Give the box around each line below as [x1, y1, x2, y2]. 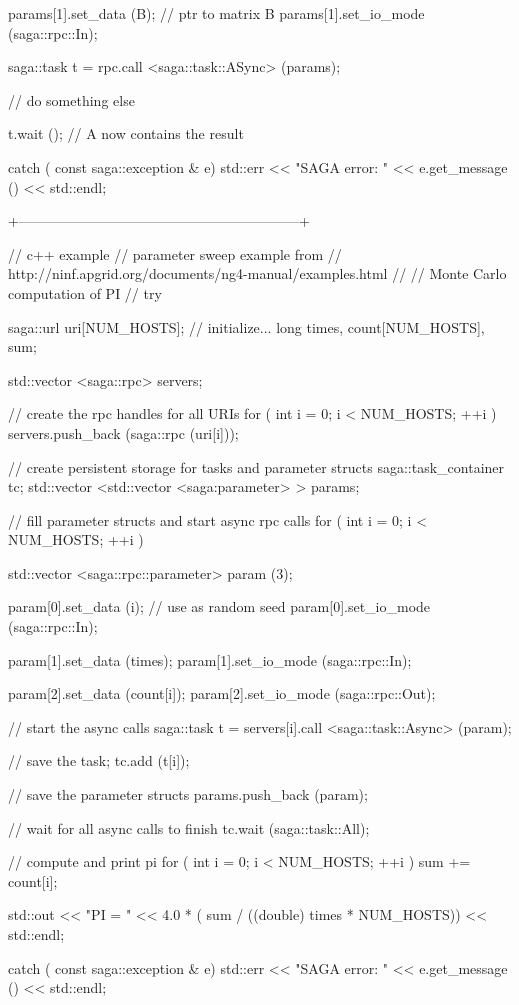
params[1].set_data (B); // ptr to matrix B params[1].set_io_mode [8, 3, 425, 23]
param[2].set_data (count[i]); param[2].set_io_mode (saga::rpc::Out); [8, 683, 436, 704]
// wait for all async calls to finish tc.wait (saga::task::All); [8, 817, 370, 838]
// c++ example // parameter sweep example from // [8, 243, 342, 264]
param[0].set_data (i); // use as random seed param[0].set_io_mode [8, 596, 431, 617]
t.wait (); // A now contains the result [8, 123, 244, 144]
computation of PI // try [8, 282, 162, 303]
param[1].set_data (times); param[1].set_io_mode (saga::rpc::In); [8, 649, 412, 670]
